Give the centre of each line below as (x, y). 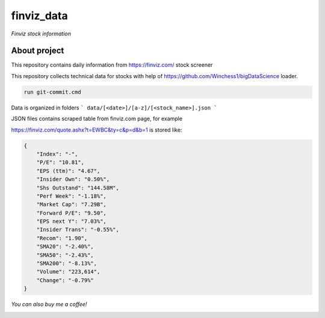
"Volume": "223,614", (68, 272)
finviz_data (40, 16)
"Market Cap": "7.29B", (71, 205)
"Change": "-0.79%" (65, 280)
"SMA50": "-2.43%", (65, 255)
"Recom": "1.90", (62, 238)
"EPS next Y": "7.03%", (71, 222)
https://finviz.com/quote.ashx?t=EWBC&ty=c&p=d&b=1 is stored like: (97, 130)
